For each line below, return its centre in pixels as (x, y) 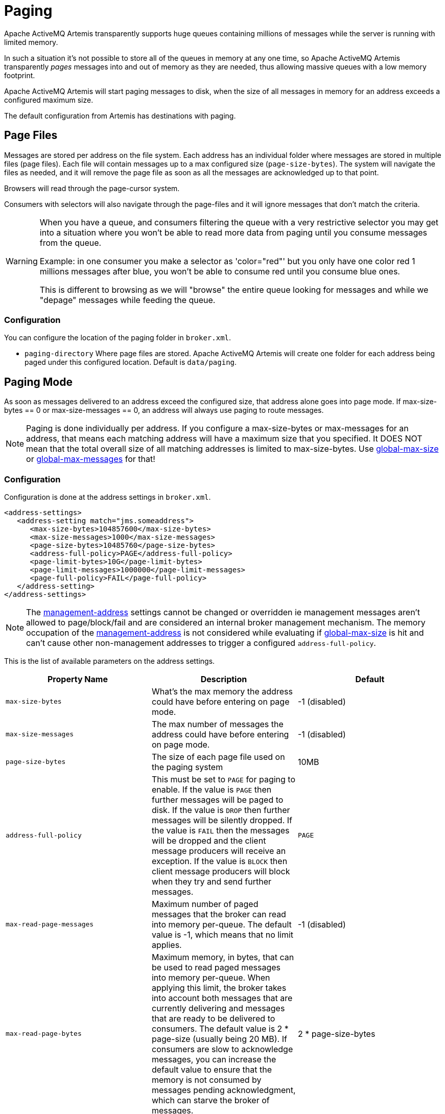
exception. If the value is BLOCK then (219, 861)
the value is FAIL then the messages (220, 830)
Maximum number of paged (205, 904)
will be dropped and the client (209, 840)
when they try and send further (211, 881)
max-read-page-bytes (44, 1034)
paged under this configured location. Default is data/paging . (131, 362)
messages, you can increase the (214, 1059)
